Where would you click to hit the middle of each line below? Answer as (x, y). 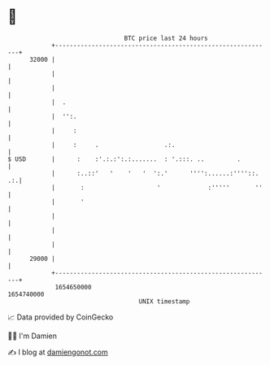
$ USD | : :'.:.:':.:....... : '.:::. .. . (124, 159)
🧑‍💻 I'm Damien (33, 336)
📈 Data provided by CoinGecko (61, 317)
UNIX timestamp (164, 301)
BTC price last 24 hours (166, 38)
